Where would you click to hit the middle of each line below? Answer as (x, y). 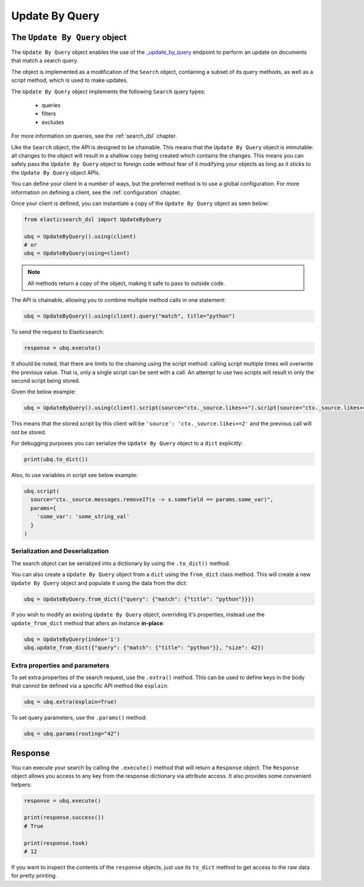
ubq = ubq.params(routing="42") (72, 734)
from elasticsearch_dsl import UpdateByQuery (93, 219)
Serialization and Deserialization (60, 551)
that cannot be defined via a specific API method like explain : (90, 686)
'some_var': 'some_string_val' (83, 517)
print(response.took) (56, 843)
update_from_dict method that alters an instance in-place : (88, 623)
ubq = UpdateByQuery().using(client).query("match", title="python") (130, 316)
